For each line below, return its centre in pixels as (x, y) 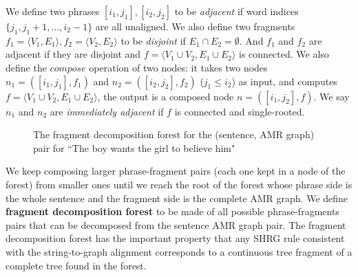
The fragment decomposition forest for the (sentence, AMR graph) (174, 134)
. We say (331, 96)
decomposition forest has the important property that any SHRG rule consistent (175, 238)
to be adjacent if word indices (236, 11)
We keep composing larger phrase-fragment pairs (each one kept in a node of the (176, 171)
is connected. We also (284, 54)
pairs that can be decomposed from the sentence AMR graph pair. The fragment (176, 224)
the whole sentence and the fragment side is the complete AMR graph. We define (177, 198)
